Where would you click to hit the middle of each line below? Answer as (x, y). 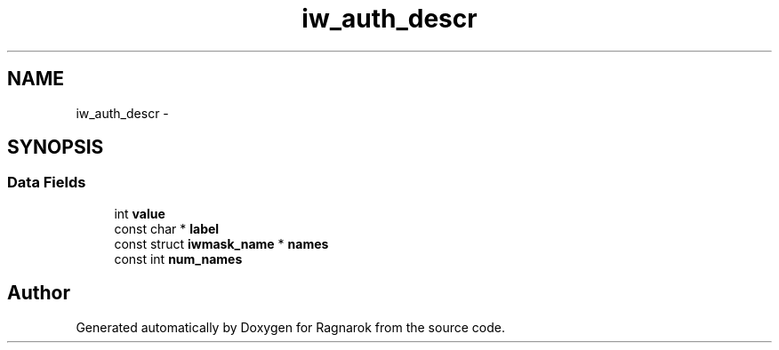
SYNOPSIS (56, 147)
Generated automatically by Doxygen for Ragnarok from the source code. (290, 327)
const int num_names (178, 259)
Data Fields (47, 183)
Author (39, 293)
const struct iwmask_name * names (221, 243)
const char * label (167, 228)
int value (140, 213)
